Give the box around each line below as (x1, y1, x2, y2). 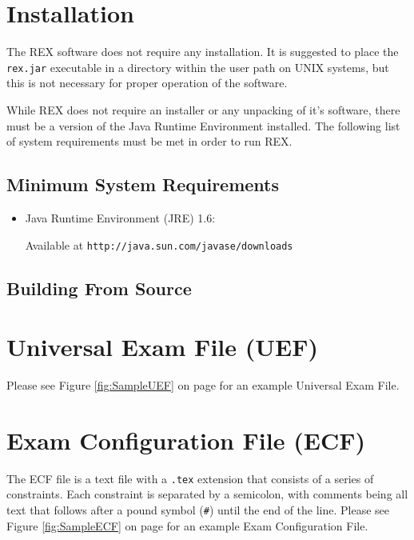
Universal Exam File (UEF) (6, 330, 318, 363)
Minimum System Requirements (6, 172, 280, 197)
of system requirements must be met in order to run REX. (6, 133, 293, 150)
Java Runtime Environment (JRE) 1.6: (25, 209, 216, 226)
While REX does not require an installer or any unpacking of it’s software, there (6, 101, 400, 118)
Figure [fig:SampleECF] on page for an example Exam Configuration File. (6, 517, 368, 534)
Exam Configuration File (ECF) (6, 423, 365, 456)
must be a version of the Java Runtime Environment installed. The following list (6, 117, 400, 134)
